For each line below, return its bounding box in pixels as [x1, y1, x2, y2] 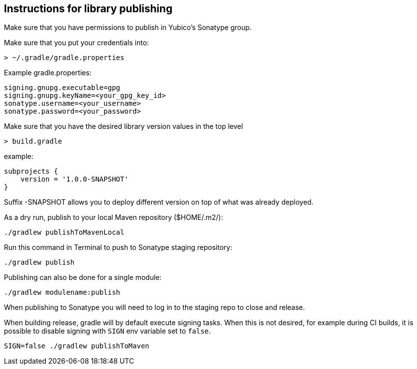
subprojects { [4, 167, 58, 176]
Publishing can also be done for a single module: [4, 273, 162, 282]
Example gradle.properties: [4, 68, 92, 77]
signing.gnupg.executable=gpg [4, 84, 121, 92]
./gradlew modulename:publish [4, 288, 121, 297]
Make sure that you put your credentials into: [4, 38, 149, 47]
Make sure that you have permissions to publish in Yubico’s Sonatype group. [4, 23, 252, 32]
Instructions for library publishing [4, 2, 173, 15]
